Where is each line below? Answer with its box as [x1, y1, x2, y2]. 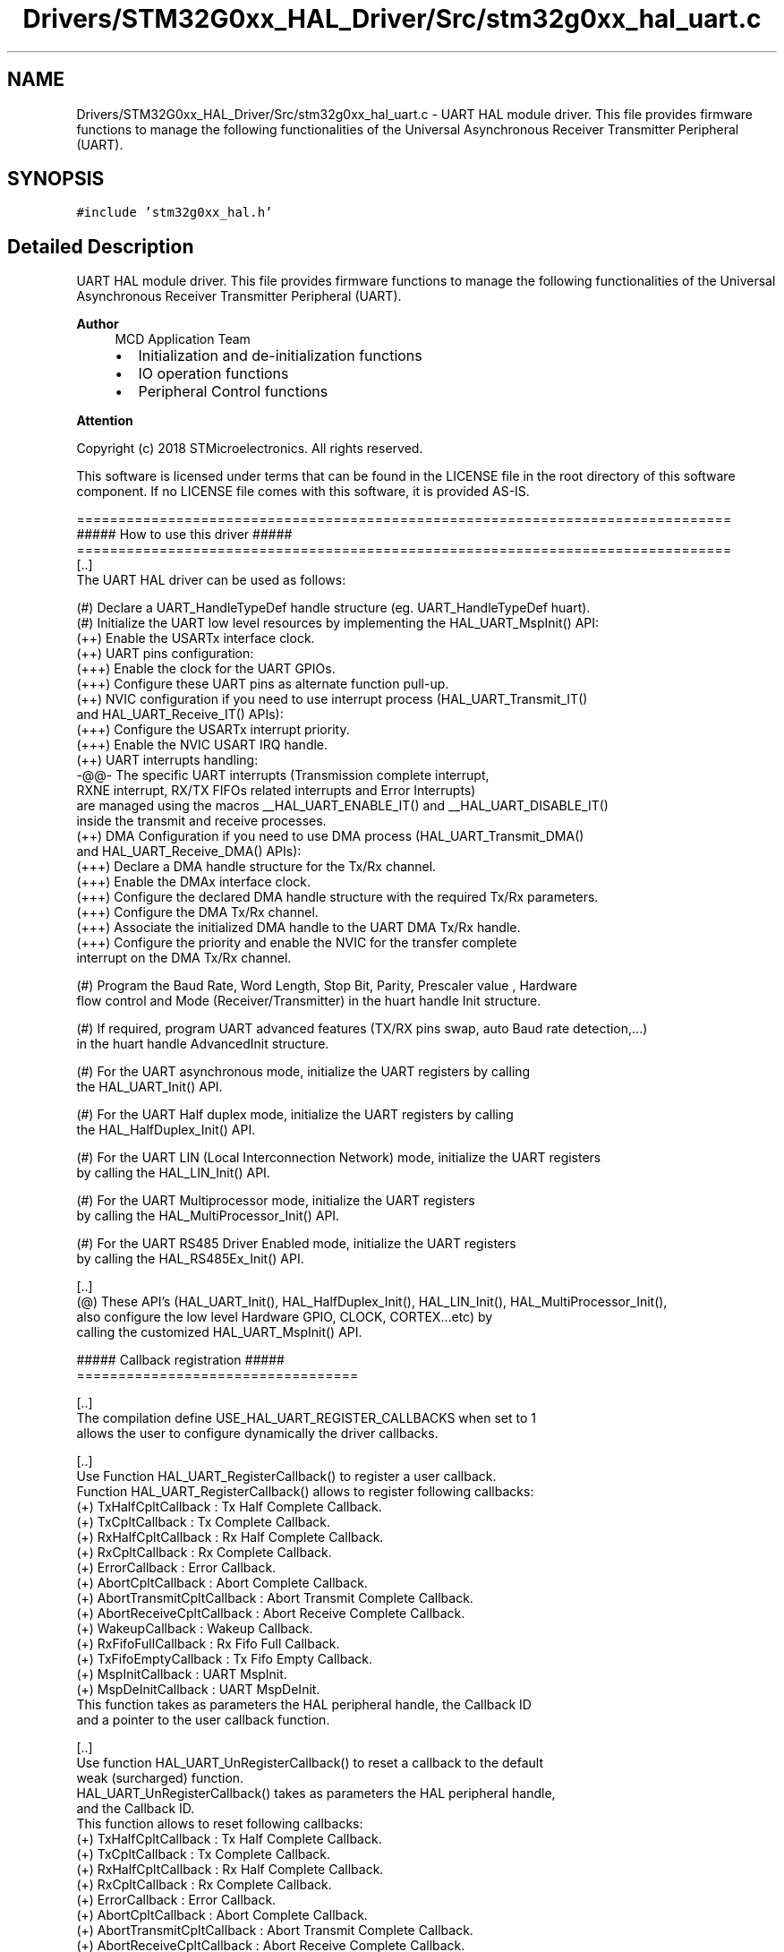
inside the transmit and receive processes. [76, 813, 327, 829]
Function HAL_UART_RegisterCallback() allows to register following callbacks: [76, 1484, 534, 1500]
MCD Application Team [115, 331, 251, 347]
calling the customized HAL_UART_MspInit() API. [76, 1324, 362, 1340]
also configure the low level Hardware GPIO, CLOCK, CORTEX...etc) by [76, 1309, 493, 1325]
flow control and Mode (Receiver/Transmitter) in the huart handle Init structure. [76, 993, 541, 1009]
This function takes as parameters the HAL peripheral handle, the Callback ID [76, 1697, 532, 1713]
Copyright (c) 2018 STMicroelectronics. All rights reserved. [76, 441, 423, 457]
